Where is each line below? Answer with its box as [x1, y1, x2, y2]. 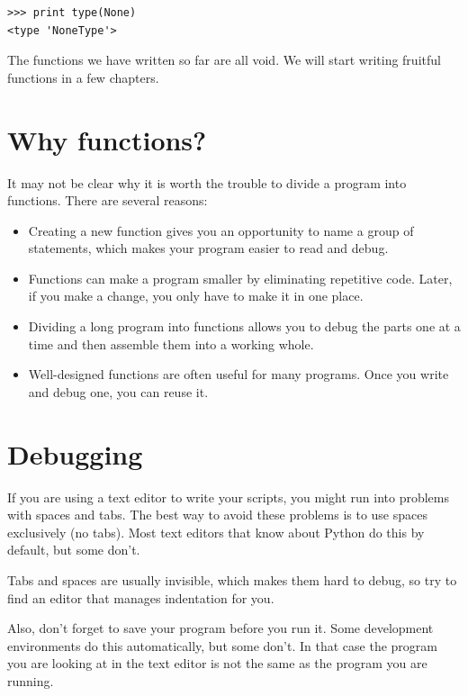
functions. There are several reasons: [7, 191, 208, 210]
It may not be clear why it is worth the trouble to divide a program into [7, 173, 407, 192]
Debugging [7, 435, 143, 472]
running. [7, 671, 54, 690]
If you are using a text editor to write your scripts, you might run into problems [7, 487, 449, 506]
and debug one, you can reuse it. [28, 382, 209, 401]
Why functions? [7, 121, 207, 158]
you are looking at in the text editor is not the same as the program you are [7, 654, 427, 673]
